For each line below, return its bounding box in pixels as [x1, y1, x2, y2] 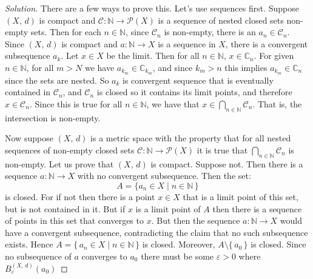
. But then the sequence [151, 214, 240, 227]
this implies [224, 61, 268, 73]
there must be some [141, 249, 214, 262]
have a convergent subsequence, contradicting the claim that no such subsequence [5, 226, 308, 238]
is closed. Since [251, 238, 306, 250]
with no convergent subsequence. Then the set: [77, 169, 251, 182]
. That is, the [252, 98, 302, 110]
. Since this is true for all [29, 98, 123, 110]
